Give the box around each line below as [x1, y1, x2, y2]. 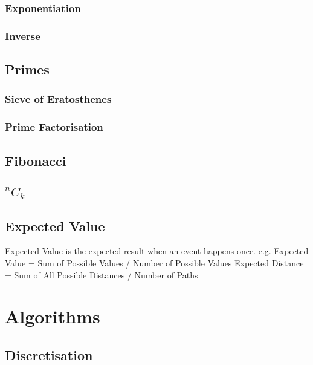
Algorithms [5, 304, 100, 329]
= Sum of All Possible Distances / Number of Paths [5, 268, 198, 281]
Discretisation [5, 345, 93, 364]
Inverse [5, 28, 40, 43]
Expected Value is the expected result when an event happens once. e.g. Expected [5, 245, 309, 257]
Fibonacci [5, 151, 66, 169]
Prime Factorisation [5, 119, 103, 134]
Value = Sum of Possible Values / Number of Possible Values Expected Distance [5, 256, 304, 269]
